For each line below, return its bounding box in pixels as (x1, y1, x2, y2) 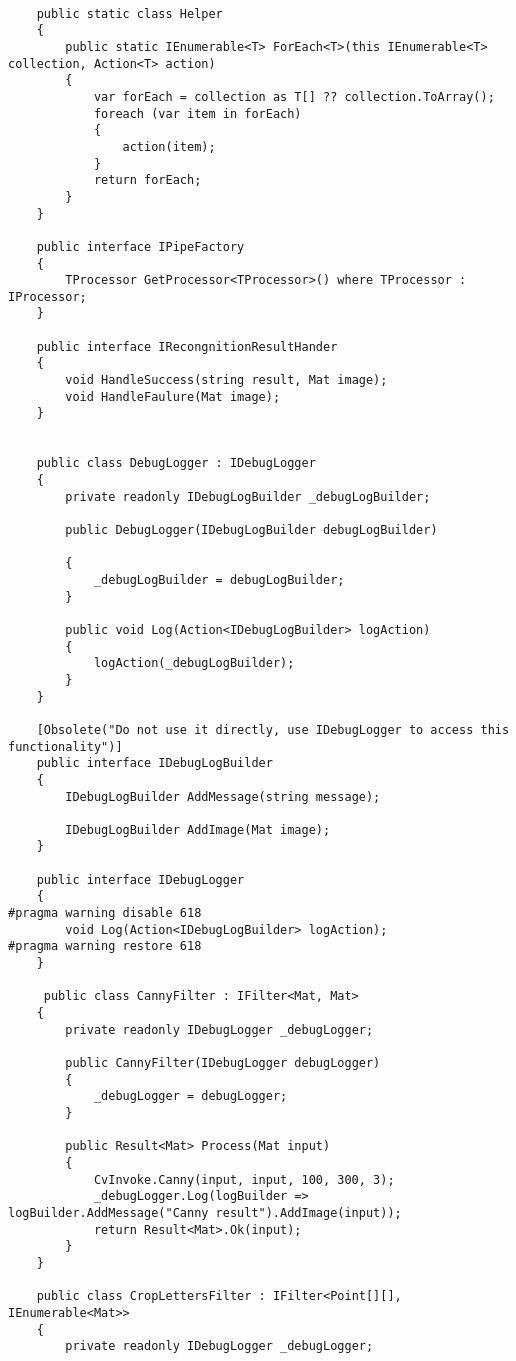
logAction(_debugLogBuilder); (93, 656, 295, 671)
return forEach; (93, 173, 202, 188)
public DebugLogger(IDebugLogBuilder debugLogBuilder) (65, 523, 438, 537)
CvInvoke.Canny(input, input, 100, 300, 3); (93, 1172, 395, 1187)
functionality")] (8, 739, 123, 754)
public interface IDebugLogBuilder (36, 756, 273, 771)
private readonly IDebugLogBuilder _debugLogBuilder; (65, 489, 431, 504)
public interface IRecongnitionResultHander (36, 339, 338, 354)
